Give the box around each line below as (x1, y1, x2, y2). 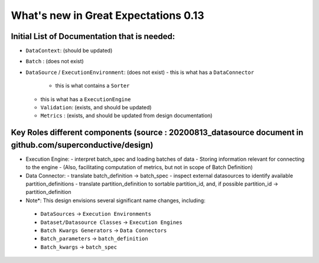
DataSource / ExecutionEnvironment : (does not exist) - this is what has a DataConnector (25, 69, 254, 76)
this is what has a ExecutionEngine (40, 95, 131, 103)
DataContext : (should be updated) (25, 47, 113, 54)
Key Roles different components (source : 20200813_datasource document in (11, 128, 304, 138)
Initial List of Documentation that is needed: (11, 31, 175, 41)
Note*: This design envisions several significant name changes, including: (25, 197, 206, 204)
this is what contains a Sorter (55, 82, 130, 89)
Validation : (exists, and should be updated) (40, 104, 152, 111)
